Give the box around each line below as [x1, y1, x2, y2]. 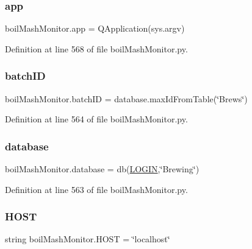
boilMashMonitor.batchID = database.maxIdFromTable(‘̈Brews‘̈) [5, 92, 248, 105]
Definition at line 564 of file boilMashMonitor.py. [5, 113, 188, 125]
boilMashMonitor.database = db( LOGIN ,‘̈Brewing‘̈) [5, 163, 200, 175]
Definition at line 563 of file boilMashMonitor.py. [5, 183, 188, 195]
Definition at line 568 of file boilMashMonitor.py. [5, 42, 188, 55]
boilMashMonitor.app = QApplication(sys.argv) [5, 22, 185, 35]
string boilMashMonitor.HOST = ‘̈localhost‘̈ [5, 233, 170, 245]
